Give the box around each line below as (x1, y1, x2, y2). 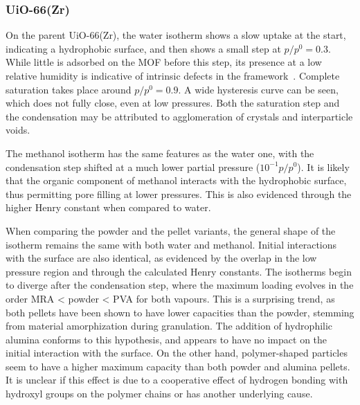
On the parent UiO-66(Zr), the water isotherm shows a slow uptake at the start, (6, 28, 346, 42)
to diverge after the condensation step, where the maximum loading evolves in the (6, 278, 354, 292)
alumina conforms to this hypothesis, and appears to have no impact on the (6, 332, 327, 346)
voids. (6, 123, 30, 137)
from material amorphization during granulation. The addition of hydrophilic (6, 318, 333, 333)
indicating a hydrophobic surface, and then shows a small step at (6, 41, 281, 55)
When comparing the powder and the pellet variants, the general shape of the (6, 223, 336, 237)
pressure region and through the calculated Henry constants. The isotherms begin (6, 264, 352, 278)
